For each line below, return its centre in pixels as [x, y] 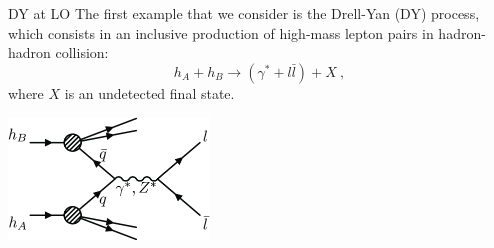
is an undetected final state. [149, 92]
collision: [82, 52]
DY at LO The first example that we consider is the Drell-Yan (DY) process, [244, 13]
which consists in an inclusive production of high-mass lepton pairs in [221, 32]
